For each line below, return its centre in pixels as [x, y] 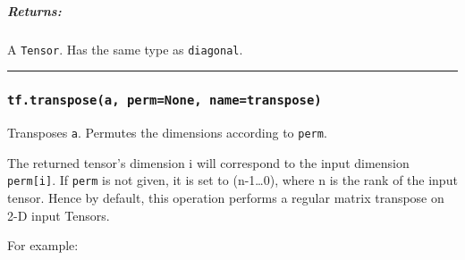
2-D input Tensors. [59, 215]
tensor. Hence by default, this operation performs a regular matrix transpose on [226, 197]
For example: [43, 245]
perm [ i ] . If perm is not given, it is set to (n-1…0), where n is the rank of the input [232, 180]
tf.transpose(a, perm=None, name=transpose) [165, 101]
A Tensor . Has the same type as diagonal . [125, 49]
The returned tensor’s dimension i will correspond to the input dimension [208, 162]
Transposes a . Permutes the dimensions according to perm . [167, 132]
